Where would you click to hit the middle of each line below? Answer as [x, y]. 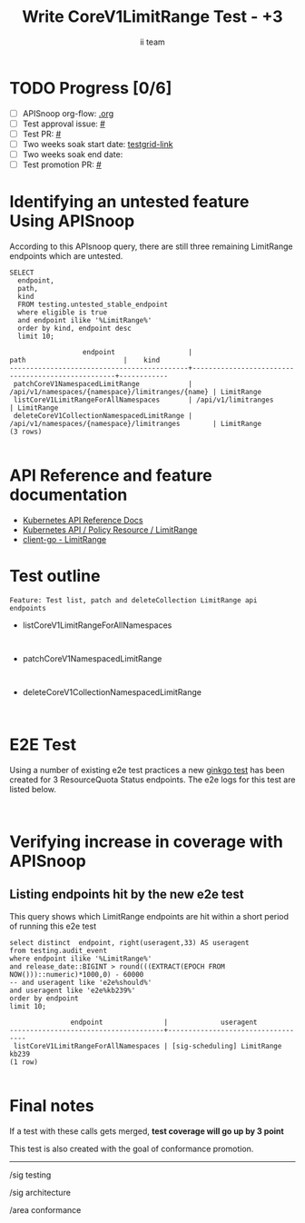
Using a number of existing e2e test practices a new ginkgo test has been [147, 770]
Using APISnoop [72, 221]
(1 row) [24, 1062]
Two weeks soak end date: [73, 154]
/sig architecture [40, 1192]
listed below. [33, 789]
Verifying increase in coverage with [146, 841]
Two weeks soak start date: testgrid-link [98, 144]
